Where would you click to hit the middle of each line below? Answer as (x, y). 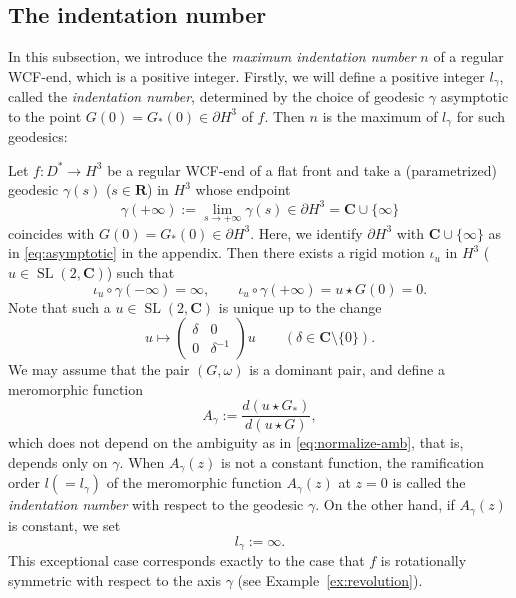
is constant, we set (64, 524)
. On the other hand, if (385, 504)
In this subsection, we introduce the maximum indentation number (212, 56)
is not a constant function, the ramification (353, 462)
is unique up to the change (300, 306)
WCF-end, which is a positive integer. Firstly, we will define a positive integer (246, 75)
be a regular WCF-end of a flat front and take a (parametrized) (302, 169)
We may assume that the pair (99, 369)
